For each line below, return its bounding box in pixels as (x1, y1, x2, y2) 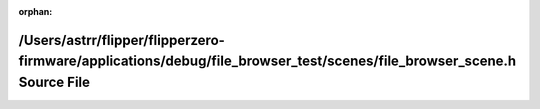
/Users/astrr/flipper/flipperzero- (18, 31, 225, 49)
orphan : (18, 6, 53, 17)
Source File (18, 74, 90, 90)
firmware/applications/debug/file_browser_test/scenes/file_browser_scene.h (18, 53, 517, 70)
